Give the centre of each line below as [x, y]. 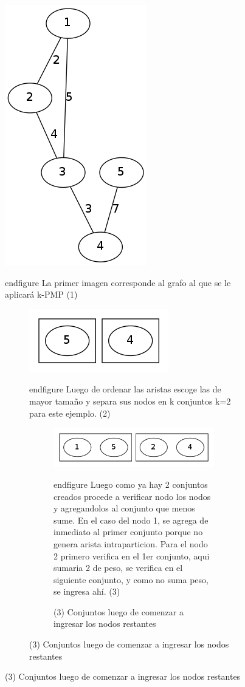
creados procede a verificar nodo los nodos [132, 496]
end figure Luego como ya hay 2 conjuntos [131, 484]
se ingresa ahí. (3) [87, 591]
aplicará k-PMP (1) [41, 294]
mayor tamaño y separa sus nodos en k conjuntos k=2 [130, 401]
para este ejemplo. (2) [70, 413]
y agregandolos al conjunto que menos [124, 508]
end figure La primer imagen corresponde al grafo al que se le [118, 282]
